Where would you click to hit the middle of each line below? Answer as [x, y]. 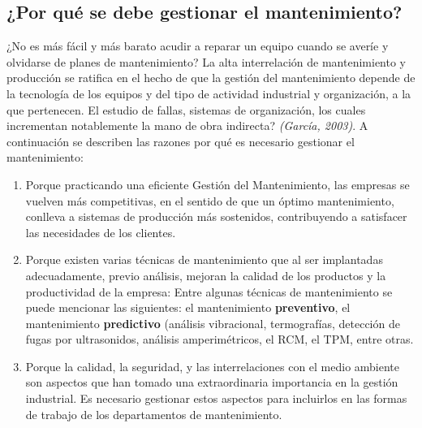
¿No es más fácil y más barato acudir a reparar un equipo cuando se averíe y [198, 46]
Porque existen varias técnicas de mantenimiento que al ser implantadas [204, 259]
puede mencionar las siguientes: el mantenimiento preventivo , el [188, 307]
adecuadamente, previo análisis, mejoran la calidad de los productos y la [206, 275]
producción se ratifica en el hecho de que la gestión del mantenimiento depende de [211, 78]
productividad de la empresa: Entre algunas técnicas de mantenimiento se [209, 291]
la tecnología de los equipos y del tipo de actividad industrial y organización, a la [209, 93]
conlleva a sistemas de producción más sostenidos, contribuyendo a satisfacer [216, 216]
